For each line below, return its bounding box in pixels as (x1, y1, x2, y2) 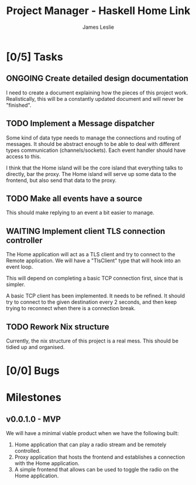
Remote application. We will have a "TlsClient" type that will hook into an (6, 257, 181, 264)
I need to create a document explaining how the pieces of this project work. (6, 89, 188, 96)
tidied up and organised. (6, 344, 65, 350)
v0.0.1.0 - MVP (6, 414, 61, 424)
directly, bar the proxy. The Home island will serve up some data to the (6, 170, 177, 177)
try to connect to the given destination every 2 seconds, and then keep (6, 299, 177, 306)
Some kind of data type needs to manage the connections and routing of (6, 134, 181, 141)
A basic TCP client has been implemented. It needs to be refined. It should (6, 292, 185, 300)
